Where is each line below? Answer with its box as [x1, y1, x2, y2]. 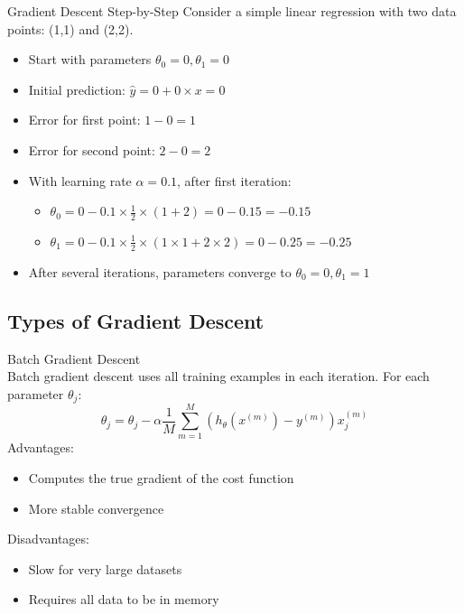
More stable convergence [28, 498, 164, 517]
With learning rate [28, 171, 132, 190]
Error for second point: [28, 140, 155, 159]
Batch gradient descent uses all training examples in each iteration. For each [7, 367, 430, 386]
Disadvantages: [7, 529, 89, 548]
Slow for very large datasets [28, 559, 182, 578]
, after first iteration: [177, 171, 292, 190]
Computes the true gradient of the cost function [28, 468, 294, 487]
